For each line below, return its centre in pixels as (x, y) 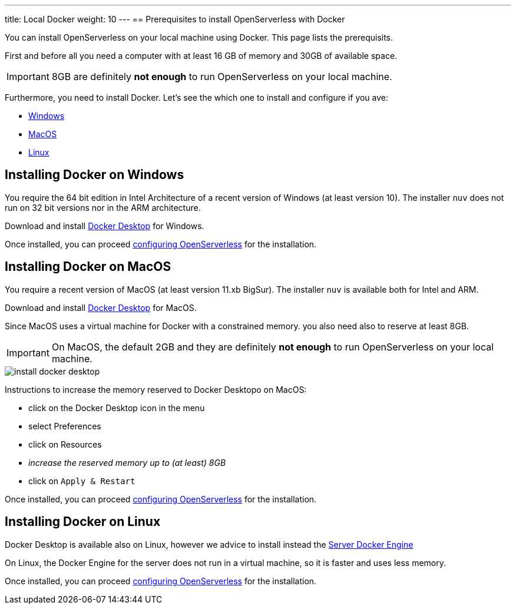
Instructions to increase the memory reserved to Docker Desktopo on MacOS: (156, 389)
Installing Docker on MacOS (88, 267)
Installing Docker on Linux (83, 522)
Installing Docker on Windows (95, 175)
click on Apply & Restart (82, 481)
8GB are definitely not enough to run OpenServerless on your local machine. (222, 77)
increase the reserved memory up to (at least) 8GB (127, 462)
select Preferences (65, 426)
